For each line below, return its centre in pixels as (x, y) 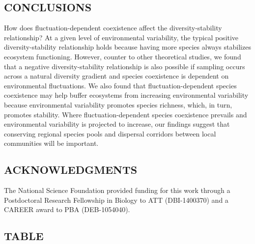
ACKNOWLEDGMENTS (71, 170)
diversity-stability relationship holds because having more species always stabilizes (127, 47)
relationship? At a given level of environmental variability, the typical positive (121, 37)
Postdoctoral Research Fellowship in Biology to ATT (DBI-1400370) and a (116, 200)
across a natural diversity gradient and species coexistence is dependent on (116, 76)
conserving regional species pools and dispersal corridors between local (110, 133)
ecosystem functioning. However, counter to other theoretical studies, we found (123, 56)
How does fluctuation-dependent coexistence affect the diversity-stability (113, 28)
